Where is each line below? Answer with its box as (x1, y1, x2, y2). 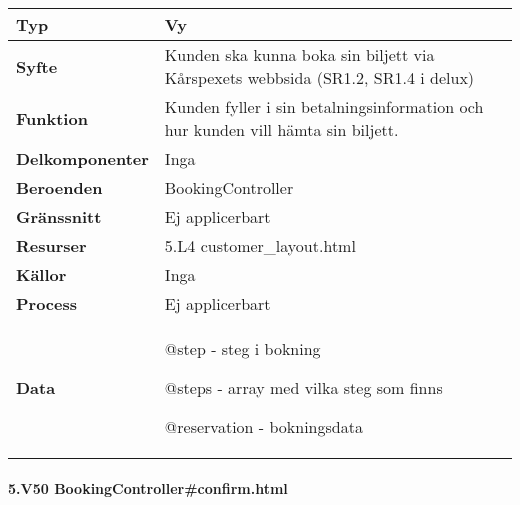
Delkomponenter (16, 147, 149, 170)
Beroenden (16, 176, 103, 199)
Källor (16, 263, 67, 286)
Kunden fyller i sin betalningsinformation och (164, 95, 484, 118)
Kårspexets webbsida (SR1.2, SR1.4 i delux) (164, 66, 475, 89)
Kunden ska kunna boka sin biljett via (164, 43, 435, 66)
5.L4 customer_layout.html (164, 234, 356, 257)
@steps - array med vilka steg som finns (164, 376, 443, 399)
